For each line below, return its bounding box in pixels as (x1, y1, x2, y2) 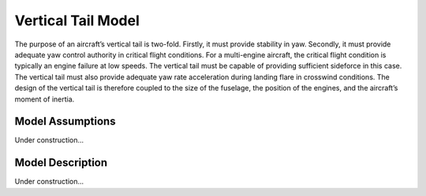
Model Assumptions (14, 115, 116, 128)
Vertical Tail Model (14, 12, 140, 29)
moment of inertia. (14, 94, 75, 104)
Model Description (14, 156, 108, 169)
